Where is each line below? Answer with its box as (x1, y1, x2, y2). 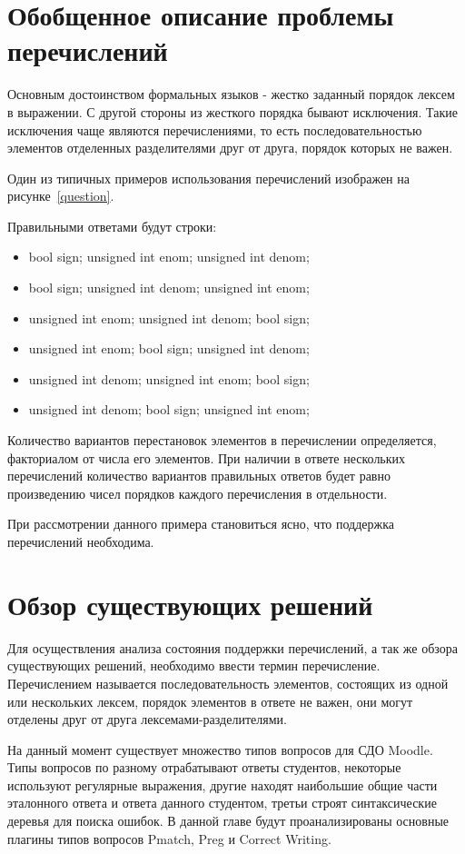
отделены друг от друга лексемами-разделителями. (7, 710, 287, 729)
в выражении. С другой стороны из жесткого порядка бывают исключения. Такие (7, 102, 458, 121)
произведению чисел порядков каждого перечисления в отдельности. (7, 483, 388, 502)
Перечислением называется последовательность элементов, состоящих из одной (7, 673, 449, 692)
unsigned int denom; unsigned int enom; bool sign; (28, 369, 310, 388)
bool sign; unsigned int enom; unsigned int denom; (28, 247, 310, 266)
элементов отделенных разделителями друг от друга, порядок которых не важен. (7, 138, 453, 157)
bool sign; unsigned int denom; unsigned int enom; (28, 278, 310, 297)
